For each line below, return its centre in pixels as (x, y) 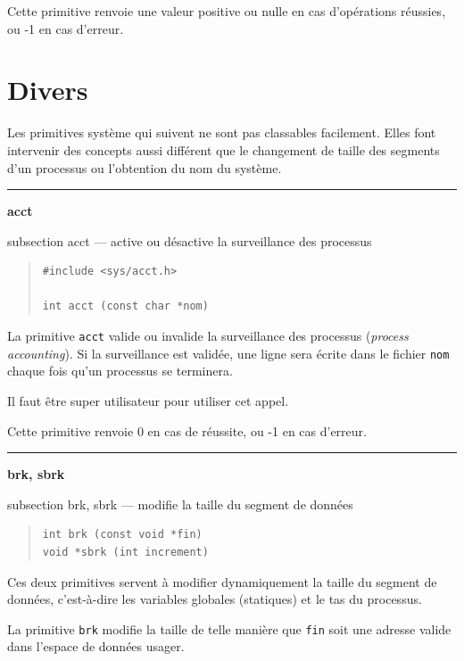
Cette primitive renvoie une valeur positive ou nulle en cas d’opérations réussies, (227, 11)
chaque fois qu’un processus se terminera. (120, 371)
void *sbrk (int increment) (125, 552)
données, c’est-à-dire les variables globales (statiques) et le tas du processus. (215, 599)
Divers (48, 90)
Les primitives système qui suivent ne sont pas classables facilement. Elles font (222, 132)
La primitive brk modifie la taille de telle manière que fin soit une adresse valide (229, 628)
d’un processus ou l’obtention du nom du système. (145, 167)
